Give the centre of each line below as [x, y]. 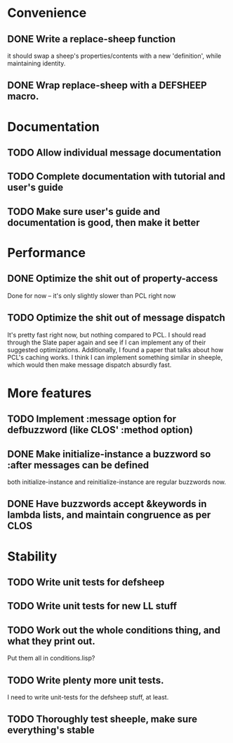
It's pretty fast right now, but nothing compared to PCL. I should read [107, 335]
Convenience [47, 13]
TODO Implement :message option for [92, 419]
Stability [32, 556]
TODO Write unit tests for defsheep [86, 582]
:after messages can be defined [78, 465]
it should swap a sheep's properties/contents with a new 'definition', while [114, 56]
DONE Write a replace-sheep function [92, 39]
